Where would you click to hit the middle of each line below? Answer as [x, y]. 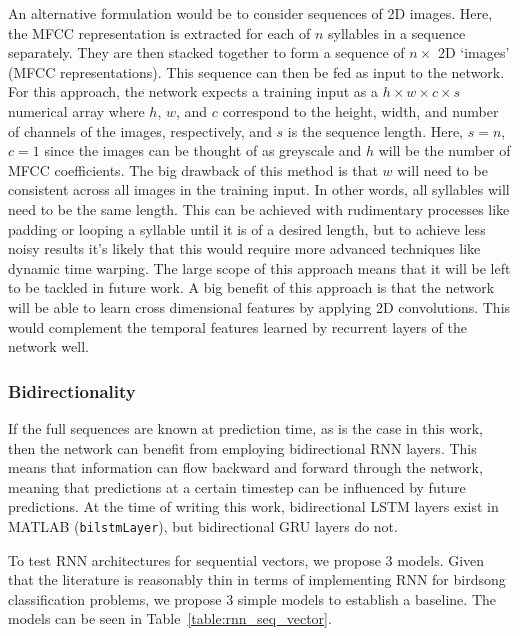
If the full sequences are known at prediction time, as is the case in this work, [245, 427]
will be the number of [444, 150]
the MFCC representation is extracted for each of [159, 32]
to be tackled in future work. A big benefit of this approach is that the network [251, 287]
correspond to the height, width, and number [360, 110]
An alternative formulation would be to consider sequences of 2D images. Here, [250, 13]
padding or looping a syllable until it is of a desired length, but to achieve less [247, 228]
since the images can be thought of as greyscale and [203, 150]
